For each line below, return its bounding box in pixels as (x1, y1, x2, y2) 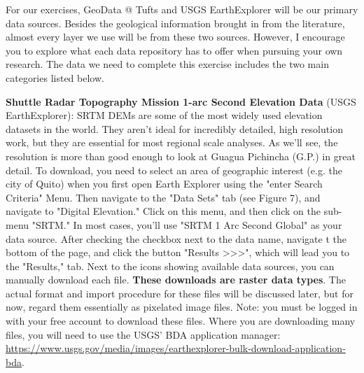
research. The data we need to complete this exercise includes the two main (6, 57, 329, 71)
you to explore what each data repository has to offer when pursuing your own (6, 43, 343, 57)
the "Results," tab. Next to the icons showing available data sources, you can (6, 258, 335, 273)
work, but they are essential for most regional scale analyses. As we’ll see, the (6, 135, 338, 150)
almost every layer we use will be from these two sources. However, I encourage (6, 29, 345, 44)
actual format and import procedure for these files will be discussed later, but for (6, 286, 353, 300)
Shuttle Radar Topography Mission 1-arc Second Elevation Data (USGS (6, 94, 356, 108)
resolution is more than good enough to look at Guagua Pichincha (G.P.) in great (6, 148, 356, 163)
